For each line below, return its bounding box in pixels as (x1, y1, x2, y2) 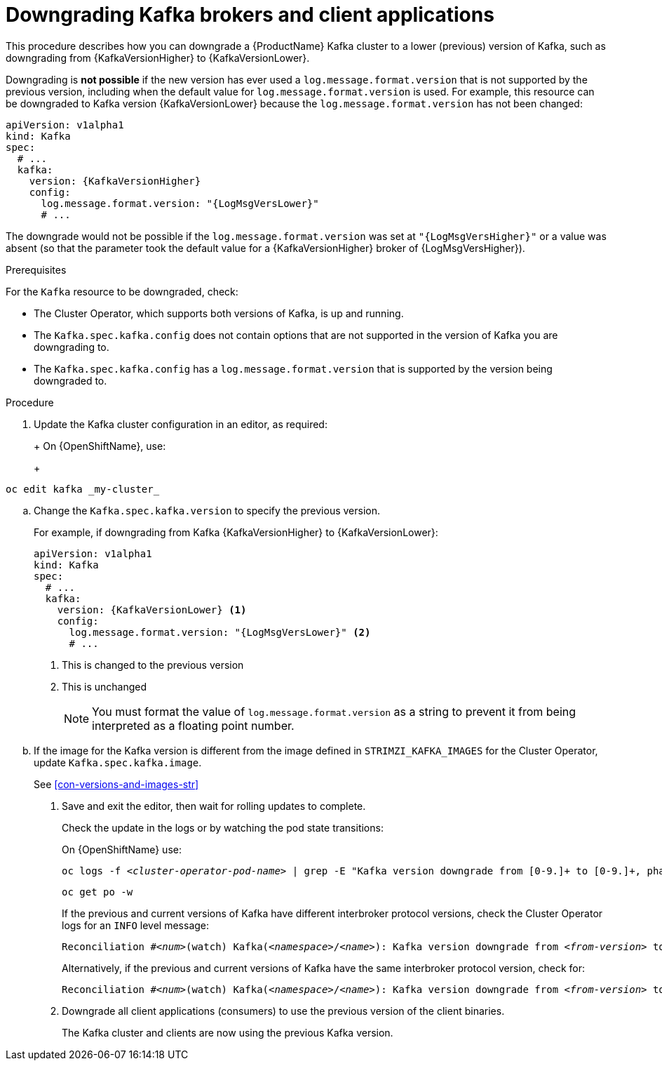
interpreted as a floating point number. (92, 718, 295, 733)
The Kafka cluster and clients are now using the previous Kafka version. (62, 1026, 393, 1039)
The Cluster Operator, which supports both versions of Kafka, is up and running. (34, 307, 404, 319)
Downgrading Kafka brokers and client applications (6, 3, 494, 27)
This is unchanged (62, 680, 147, 693)
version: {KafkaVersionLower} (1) (57, 604, 247, 615)
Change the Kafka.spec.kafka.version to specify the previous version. (34, 504, 381, 517)
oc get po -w (62, 886, 133, 898)
